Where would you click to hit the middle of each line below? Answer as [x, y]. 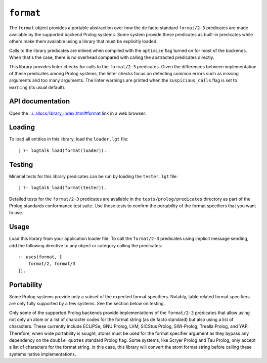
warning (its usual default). [37, 87]
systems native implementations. [43, 354]
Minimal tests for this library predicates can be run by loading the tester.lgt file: [93, 176]
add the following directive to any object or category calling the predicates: [86, 245]
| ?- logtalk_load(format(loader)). [62, 150]
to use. [16, 213]
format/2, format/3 [52, 264]
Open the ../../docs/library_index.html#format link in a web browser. [78, 113]
